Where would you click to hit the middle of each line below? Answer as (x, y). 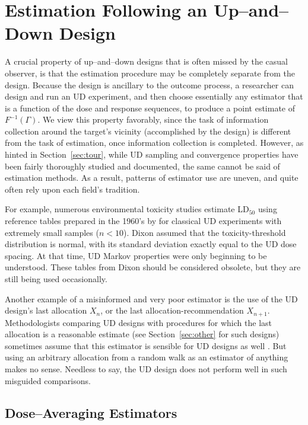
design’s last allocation (46, 310)
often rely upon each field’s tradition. (72, 189)
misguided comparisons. (48, 380)
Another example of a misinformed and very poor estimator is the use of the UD (151, 298)
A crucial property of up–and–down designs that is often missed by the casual (146, 61)
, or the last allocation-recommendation (172, 310)
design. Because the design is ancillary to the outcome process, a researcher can (149, 84)
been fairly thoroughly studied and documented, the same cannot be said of (142, 166)
